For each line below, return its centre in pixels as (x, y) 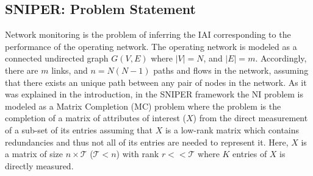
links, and (70, 70)
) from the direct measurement (250, 118)
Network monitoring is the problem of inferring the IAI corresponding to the (148, 34)
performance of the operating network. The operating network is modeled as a (151, 46)
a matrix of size (34, 154)
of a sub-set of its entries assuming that (79, 129)
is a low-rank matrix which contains (232, 129)
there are (22, 70)
